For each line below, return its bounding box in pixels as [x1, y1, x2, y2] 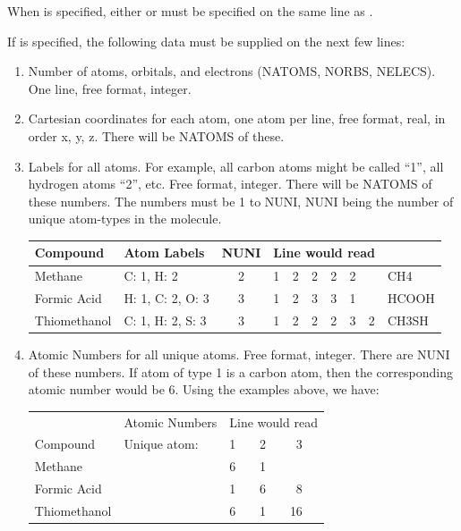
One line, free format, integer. [28, 79, 192, 97]
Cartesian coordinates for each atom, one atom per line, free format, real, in [28, 109, 446, 128]
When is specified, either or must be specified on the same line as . [7, 2, 373, 20]
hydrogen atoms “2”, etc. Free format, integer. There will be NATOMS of [28, 174, 432, 193]
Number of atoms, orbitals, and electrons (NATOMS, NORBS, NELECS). [28, 62, 436, 80]
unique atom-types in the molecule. [28, 209, 222, 228]
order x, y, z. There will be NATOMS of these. [28, 126, 285, 145]
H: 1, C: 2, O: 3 [124, 289, 209, 308]
